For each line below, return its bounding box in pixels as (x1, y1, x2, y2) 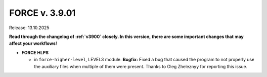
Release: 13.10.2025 (9, 25, 49, 31)
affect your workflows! (9, 40, 57, 46)
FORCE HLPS (21, 49, 49, 55)
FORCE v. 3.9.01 (9, 7, 76, 18)
